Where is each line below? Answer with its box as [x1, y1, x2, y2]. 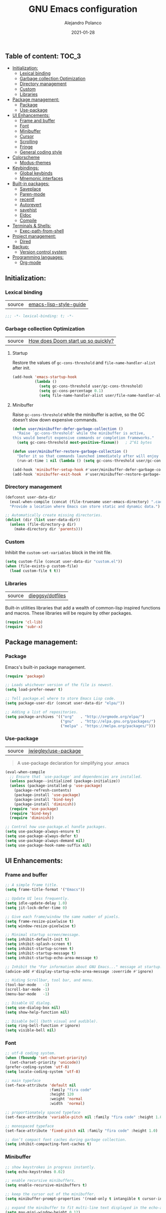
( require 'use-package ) [9, 806, 58, 811]
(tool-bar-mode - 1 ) [5, 982, 50, 987]
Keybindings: [12, 165, 39, 171]
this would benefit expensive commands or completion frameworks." [12, 435, 154, 441]
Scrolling [19, 139, 38, 144]
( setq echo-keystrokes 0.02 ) [5, 1169, 65, 1174]
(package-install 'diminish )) [14, 801, 77, 807]
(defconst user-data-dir [5, 495, 56, 500]
